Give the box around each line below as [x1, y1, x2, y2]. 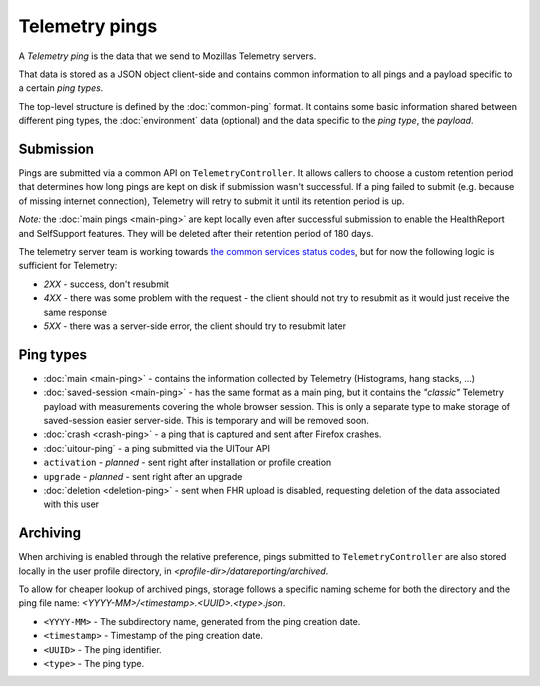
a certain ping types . [18, 82, 104, 94]
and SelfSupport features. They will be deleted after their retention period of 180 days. [18, 227, 374, 239]
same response [43, 306, 107, 318]
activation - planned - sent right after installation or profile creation [43, 456, 332, 469]
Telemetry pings [18, 15, 158, 37]
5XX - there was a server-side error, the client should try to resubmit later [43, 320, 347, 332]
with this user [43, 498, 100, 510]
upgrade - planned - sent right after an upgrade [43, 470, 243, 482]
